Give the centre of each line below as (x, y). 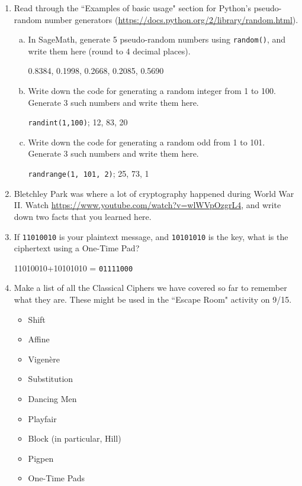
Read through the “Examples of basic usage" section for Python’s (133, 8)
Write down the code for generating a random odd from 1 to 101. (147, 142)
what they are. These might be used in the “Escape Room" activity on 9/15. (153, 299)
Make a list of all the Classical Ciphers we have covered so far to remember (150, 288)
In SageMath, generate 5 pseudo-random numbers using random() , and (157, 39)
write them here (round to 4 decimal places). (109, 51)
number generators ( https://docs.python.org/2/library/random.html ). (171, 19)
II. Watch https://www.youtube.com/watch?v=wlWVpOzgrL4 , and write (147, 205)
